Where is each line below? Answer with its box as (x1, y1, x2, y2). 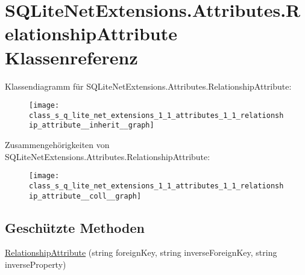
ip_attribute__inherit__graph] (29, 121, 154, 130)
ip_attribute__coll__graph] (29, 191, 142, 200)
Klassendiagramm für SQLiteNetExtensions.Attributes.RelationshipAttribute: (5, 79, 292, 92)
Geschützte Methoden (5, 218, 145, 236)
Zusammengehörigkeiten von (5, 138, 110, 151)
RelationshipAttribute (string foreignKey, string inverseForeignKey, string (5, 246, 277, 259)
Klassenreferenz (5, 45, 138, 69)
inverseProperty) (5, 258, 66, 271)
